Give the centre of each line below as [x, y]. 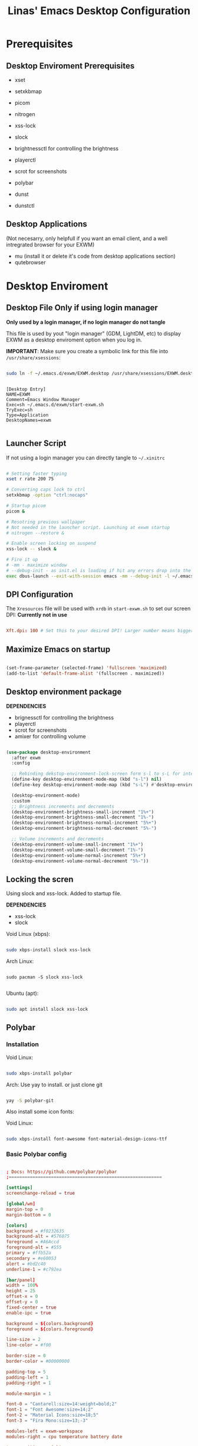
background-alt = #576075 [38, 1237]
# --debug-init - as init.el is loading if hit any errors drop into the [99, 570]
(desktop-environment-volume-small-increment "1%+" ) [77, 844]
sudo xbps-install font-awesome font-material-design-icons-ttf [87, 1139]
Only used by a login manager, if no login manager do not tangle [86, 322]
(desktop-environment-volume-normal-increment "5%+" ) [79, 855]
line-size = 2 [24, 1340]
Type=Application [27, 415]
